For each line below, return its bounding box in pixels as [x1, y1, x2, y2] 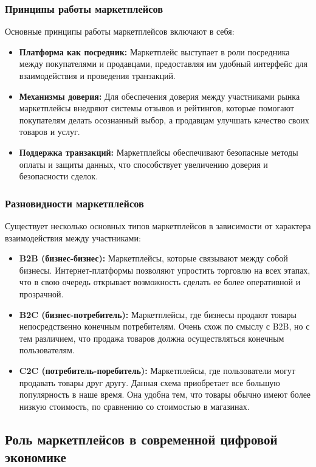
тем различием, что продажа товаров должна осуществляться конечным [19, 331, 284, 344]
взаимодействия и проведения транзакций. [19, 69, 176, 81]
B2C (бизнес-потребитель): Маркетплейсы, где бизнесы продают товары [19, 308, 297, 320]
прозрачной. [19, 287, 64, 300]
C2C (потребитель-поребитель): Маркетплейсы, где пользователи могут [19, 364, 295, 376]
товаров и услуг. [19, 125, 80, 138]
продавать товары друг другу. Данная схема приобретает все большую [19, 376, 280, 389]
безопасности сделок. [19, 170, 98, 182]
